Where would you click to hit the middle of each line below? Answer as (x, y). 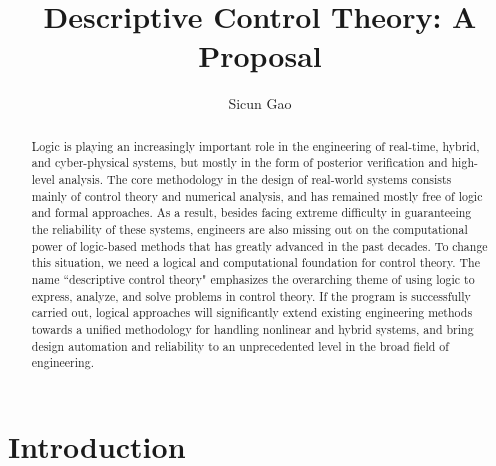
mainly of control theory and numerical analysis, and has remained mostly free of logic (257, 195)
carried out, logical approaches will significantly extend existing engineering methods (252, 312)
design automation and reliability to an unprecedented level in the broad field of (240, 345)
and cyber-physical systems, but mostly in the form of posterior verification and (239, 162)
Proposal (260, 55)
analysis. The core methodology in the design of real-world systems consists (255, 179)
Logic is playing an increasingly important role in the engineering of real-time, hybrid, (255, 145)
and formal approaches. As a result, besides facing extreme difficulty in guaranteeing (251, 212)
